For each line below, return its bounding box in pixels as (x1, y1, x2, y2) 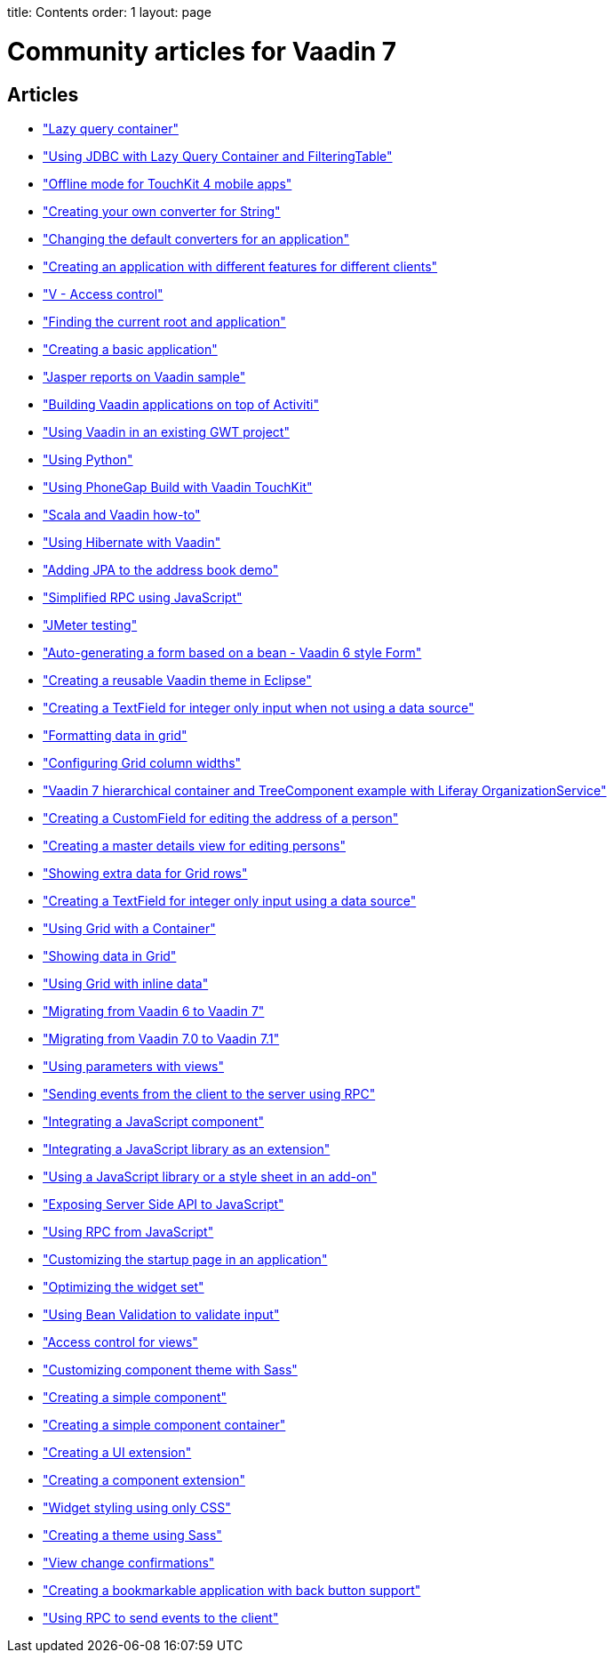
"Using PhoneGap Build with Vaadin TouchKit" (43, 479, 313, 495)
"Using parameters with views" (43, 1058, 225, 1074)
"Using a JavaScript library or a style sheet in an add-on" (43, 1168, 378, 1184)
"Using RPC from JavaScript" (43, 1223, 214, 1239)
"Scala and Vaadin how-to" (43, 506, 201, 522)
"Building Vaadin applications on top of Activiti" (43, 396, 319, 412)
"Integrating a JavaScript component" (43, 1113, 265, 1129)
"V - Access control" (43, 286, 163, 302)
